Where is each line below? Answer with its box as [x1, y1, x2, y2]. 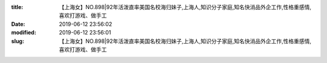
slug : [11, 37, 24, 45]
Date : [11, 20, 25, 27]
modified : [11, 29, 36, 36]
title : [11, 4, 24, 10]
